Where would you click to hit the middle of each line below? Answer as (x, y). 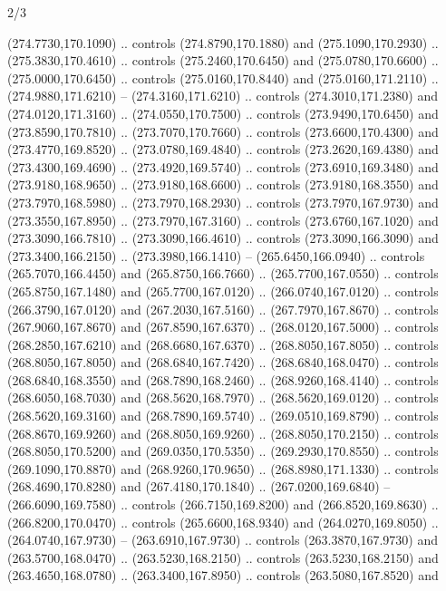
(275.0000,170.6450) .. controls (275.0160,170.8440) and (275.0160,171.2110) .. (223, 78)
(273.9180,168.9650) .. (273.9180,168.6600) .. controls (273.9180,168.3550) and (223, 184)
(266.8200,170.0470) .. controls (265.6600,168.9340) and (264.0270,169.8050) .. (223, 522)
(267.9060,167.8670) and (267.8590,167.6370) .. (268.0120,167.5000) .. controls (223, 327)
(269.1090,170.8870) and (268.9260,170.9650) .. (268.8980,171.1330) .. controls (223, 468)
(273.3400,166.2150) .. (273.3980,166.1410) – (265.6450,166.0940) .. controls (216, 255)
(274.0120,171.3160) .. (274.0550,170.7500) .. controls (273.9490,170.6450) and (223, 113)
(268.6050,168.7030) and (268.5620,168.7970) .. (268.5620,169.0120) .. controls (223, 397)
